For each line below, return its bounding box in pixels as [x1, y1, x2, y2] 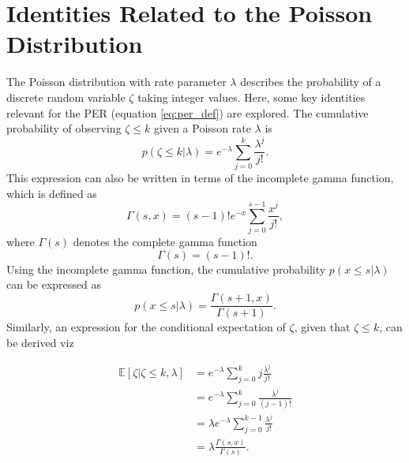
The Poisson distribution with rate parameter [6, 73, 227, 90]
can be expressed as [6, 276, 102, 293]
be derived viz [6, 334, 74, 350]
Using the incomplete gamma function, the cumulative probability [6, 260, 326, 277]
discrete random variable [6, 88, 126, 105]
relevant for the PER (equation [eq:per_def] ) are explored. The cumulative [6, 104, 369, 121]
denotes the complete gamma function [73, 233, 257, 250]
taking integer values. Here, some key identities [137, 88, 366, 105]
